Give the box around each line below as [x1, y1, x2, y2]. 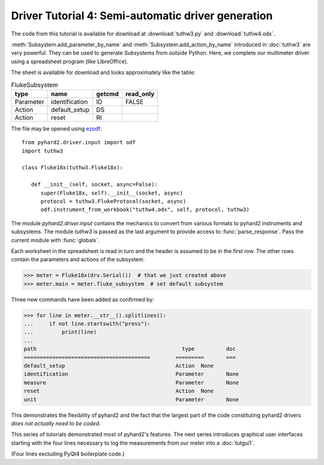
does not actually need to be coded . [11, 419, 101, 427]
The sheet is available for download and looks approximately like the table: [11, 69, 196, 76]
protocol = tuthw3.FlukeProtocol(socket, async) [40, 198, 187, 204]
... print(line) [23, 329, 97, 336]
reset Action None [23, 387, 214, 395]
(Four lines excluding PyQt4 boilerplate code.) [11, 451, 125, 458]
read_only [125, 90, 155, 98]
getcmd [96, 90, 119, 98]
